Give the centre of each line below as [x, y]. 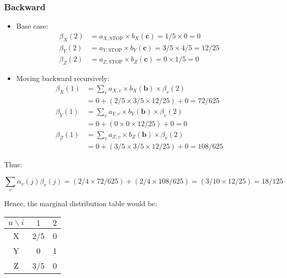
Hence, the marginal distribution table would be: [81, 203]
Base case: [32, 26]
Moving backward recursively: [63, 78]
